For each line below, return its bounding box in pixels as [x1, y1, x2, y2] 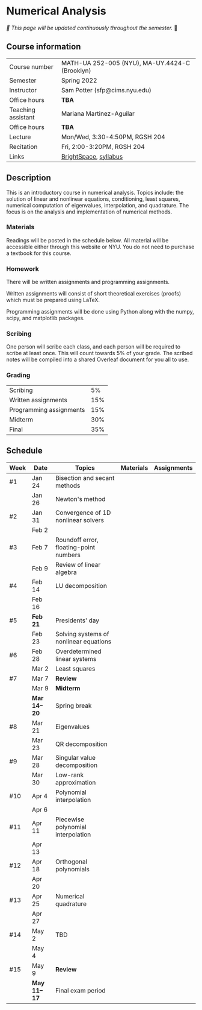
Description [6, 173, 51, 183]
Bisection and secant [55, 473, 115, 482]
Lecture [9, 133, 31, 141]
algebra [55, 568, 77, 576]
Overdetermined [55, 647, 102, 655]
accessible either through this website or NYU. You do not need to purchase [6, 243, 195, 250]
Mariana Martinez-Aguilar [61, 109, 135, 118]
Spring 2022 [61, 76, 97, 84]
